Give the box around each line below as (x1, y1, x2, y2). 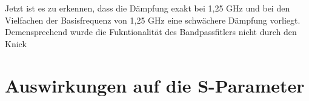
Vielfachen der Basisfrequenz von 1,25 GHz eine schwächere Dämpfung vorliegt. (5, 13, 301, 26)
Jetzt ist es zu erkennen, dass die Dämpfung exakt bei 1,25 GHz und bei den (5, 2, 290, 14)
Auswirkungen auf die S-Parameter (5, 73, 305, 97)
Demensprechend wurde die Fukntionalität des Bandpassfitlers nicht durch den (5, 25, 297, 38)
